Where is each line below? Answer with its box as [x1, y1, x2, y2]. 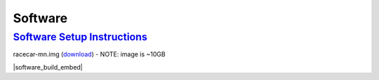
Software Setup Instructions [13, 31, 147, 43]
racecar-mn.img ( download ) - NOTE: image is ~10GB [13, 50, 166, 58]
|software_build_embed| [13, 63, 84, 71]
